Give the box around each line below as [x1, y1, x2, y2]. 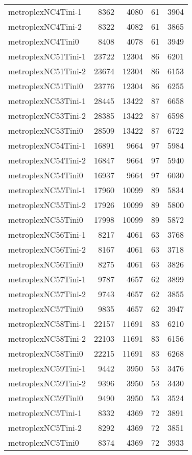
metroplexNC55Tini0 [8, 214, 83, 225]
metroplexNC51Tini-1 [8, 50, 86, 62]
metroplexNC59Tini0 [8, 392, 83, 404]
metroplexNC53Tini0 [8, 125, 83, 136]
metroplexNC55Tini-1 [8, 184, 86, 196]
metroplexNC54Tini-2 [8, 154, 86, 166]
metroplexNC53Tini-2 [8, 110, 86, 121]
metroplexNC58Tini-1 [8, 318, 86, 329]
